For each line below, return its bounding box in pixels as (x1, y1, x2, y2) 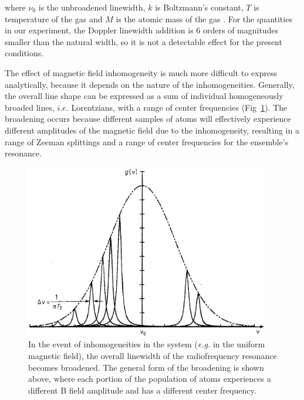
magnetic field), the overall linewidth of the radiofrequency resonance (28, 349, 277, 361)
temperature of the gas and (5, 12, 103, 25)
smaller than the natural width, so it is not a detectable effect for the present (5, 35, 282, 47)
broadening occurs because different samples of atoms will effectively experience (5, 112, 291, 125)
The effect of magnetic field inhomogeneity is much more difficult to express (5, 66, 278, 78)
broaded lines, (5, 101, 55, 113)
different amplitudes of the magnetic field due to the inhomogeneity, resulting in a (5, 124, 299, 136)
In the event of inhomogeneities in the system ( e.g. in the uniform (28, 338, 265, 350)
